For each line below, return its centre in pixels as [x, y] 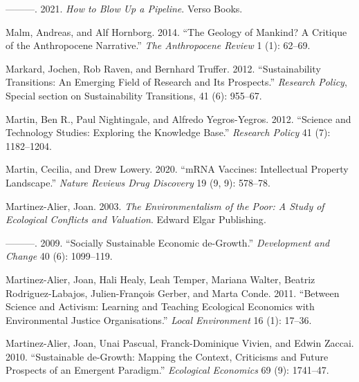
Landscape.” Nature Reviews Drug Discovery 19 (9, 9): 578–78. [138, 182]
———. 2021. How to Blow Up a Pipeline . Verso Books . [124, 8]
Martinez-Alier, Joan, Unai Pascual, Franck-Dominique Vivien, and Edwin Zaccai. [180, 343]
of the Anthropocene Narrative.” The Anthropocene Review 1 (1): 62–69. [158, 45]
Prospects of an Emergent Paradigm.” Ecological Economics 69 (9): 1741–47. [167, 370]
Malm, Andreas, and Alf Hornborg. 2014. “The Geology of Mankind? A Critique [176, 31]
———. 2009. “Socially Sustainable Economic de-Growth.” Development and [168, 242]
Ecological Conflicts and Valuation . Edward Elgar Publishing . [136, 219]
